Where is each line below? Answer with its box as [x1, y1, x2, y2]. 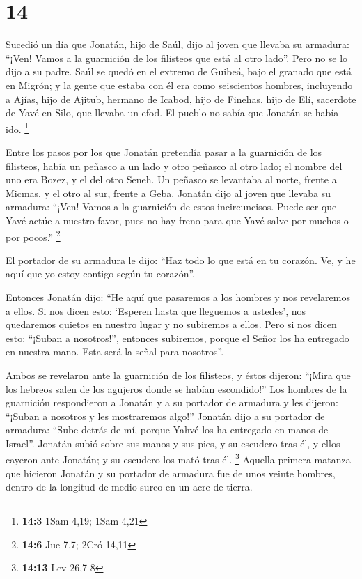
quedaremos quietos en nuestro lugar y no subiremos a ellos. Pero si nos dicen [6, 317, 337, 332]
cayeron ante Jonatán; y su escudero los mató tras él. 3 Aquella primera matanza [6, 450, 351, 467]
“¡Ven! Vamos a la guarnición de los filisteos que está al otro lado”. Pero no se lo [6, 50, 348, 65]
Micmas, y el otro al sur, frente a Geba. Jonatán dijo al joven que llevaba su [6, 185, 331, 200]
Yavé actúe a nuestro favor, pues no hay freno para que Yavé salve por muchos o [6, 213, 349, 227]
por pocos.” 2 [6, 227, 61, 244]
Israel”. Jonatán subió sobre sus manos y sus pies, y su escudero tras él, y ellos [6, 435, 340, 450]
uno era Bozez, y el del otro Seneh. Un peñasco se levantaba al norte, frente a [6, 172, 337, 187]
